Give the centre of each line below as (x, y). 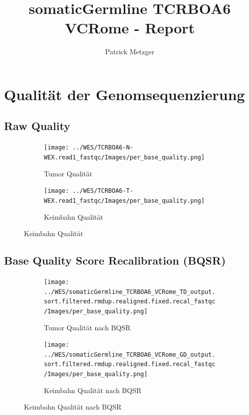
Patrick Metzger (130, 52)
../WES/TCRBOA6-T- (103, 191)
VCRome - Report (130, 28)
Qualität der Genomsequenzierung (124, 94)
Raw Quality (37, 126)
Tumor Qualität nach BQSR (87, 327)
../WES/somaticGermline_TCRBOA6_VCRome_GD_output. (130, 354)
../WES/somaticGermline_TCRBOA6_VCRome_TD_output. (130, 292)
